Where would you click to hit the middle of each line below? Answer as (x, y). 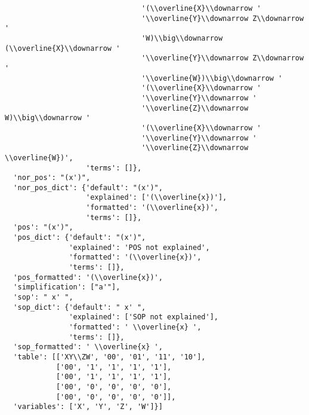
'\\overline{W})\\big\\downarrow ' (212, 78)
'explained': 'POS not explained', (139, 247)
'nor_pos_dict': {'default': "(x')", (88, 187)
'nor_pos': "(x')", (52, 178)
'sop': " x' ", (43, 297)
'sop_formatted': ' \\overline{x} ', (88, 347)
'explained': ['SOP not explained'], (143, 317)
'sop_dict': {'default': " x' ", (80, 307)
